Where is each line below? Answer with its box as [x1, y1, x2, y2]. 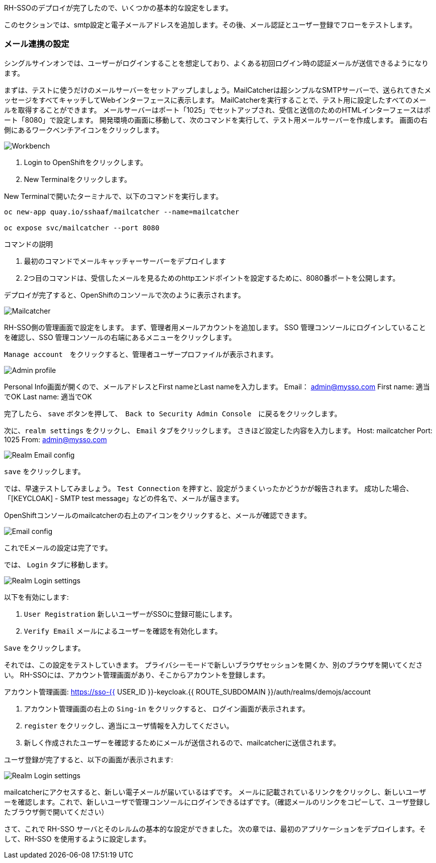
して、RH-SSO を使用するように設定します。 [4, 834, 150, 843]
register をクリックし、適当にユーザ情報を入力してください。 [24, 721, 234, 730]
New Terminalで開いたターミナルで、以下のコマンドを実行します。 [4, 191, 223, 200]
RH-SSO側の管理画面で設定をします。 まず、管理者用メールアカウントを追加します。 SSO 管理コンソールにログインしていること [4, 323, 426, 332]
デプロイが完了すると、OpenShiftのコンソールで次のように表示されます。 [4, 290, 245, 299]
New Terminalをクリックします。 [24, 174, 132, 183]
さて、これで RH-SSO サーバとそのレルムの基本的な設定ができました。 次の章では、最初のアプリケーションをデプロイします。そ [4, 824, 426, 833]
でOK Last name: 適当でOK [4, 392, 92, 401]
